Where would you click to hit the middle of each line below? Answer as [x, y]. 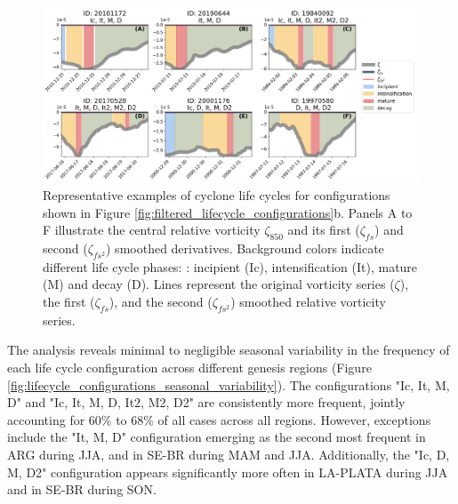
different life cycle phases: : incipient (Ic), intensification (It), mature [230, 266]
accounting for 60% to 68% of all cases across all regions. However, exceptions [219, 419]
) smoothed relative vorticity [308, 302]
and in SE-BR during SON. [82, 489]
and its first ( [324, 230]
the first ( [69, 302]
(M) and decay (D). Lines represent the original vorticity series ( [219, 284]
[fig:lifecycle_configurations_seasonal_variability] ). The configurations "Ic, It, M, [229, 384]
